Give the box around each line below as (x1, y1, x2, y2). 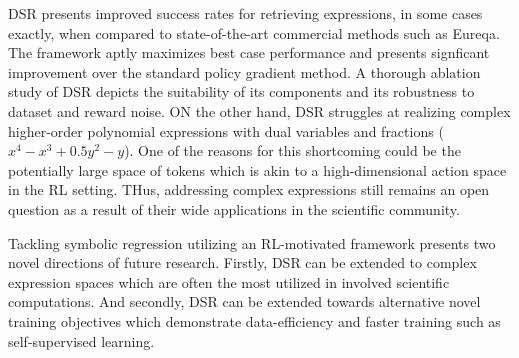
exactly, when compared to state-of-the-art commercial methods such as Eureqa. (8, 22, 500, 43)
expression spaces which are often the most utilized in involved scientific (8, 271, 450, 292)
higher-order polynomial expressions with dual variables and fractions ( (8, 120, 444, 141)
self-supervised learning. (8, 330, 155, 351)
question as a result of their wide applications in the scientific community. (8, 198, 460, 219)
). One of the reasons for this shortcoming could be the (124, 140, 461, 161)
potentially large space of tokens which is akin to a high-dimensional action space (8, 159, 507, 180)
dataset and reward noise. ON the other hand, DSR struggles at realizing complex (8, 100, 511, 121)
